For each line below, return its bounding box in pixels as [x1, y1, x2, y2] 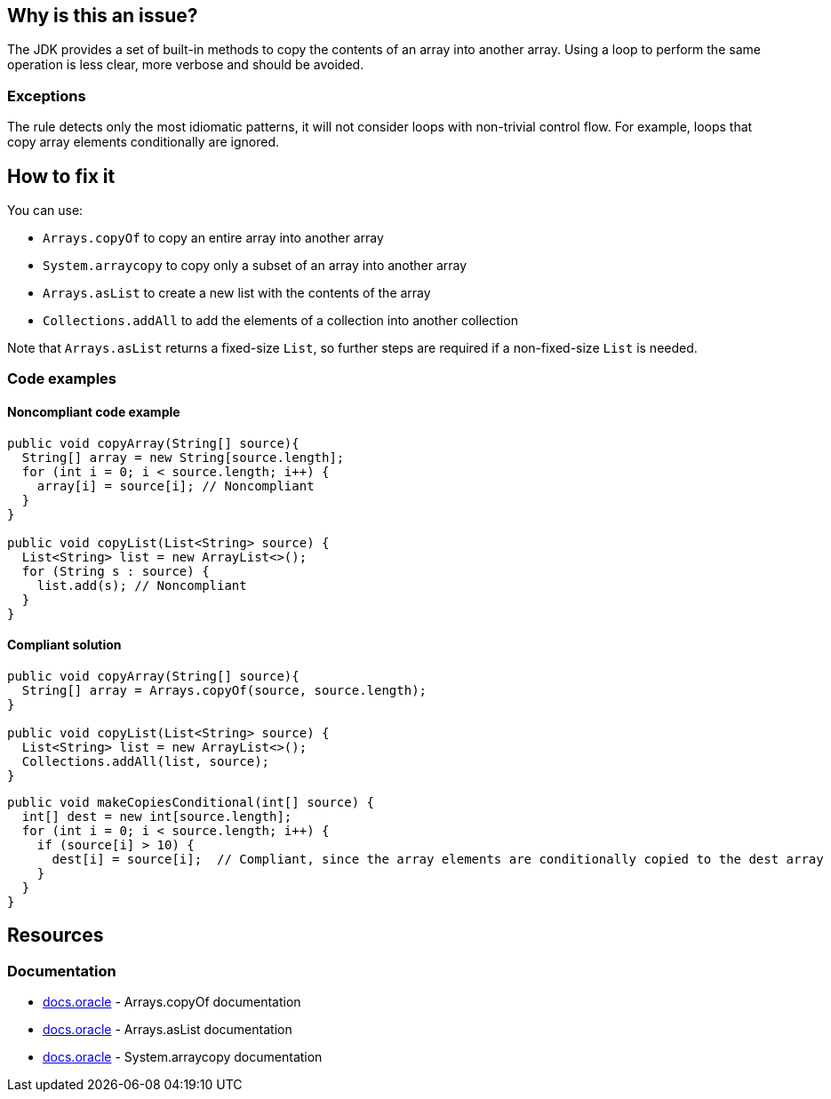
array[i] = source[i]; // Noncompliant [36, 478, 315, 493]
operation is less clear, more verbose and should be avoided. [7, 57, 364, 73]
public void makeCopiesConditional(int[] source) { [7, 794, 375, 809]
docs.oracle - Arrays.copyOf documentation [43, 994, 301, 1010]
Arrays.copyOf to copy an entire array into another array [43, 230, 384, 246]
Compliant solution [7, 637, 122, 653]
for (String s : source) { [21, 563, 210, 578]
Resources [7, 924, 104, 947]
